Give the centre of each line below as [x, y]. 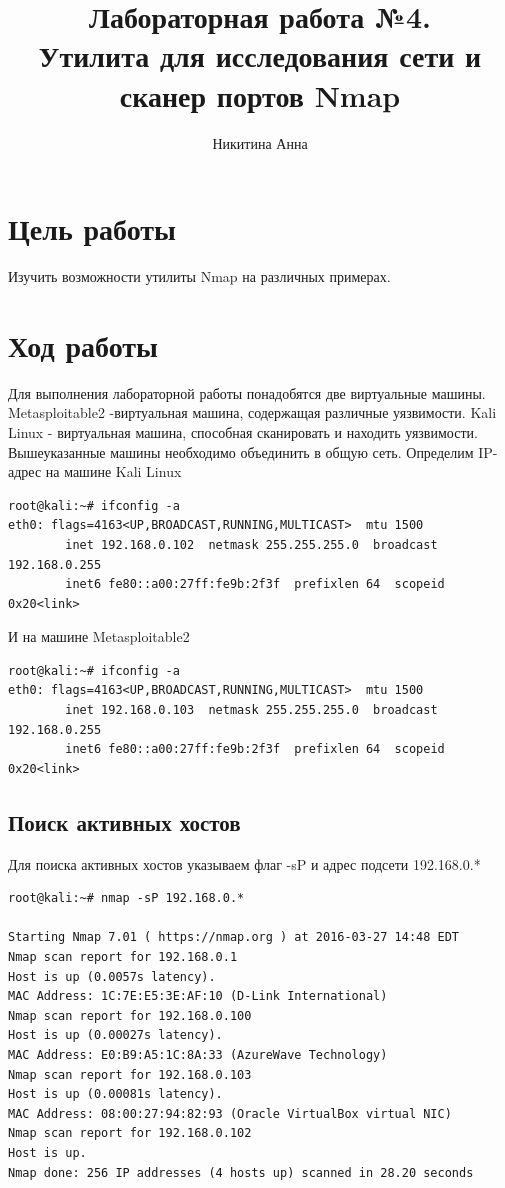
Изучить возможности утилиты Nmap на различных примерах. [199, 276]
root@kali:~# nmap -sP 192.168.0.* [126, 898]
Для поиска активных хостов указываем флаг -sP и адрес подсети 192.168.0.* [244, 863]
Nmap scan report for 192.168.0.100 [130, 1015]
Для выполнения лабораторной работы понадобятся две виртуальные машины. [247, 392]
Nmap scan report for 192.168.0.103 [130, 1074]
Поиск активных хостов [124, 821]
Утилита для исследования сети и [260, 55]
